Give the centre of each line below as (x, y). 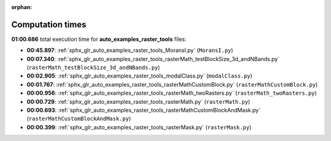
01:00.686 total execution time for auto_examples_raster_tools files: (99, 39)
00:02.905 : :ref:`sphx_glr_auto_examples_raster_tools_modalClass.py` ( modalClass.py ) (139, 76)
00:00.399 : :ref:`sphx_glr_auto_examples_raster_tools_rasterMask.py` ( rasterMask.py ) (139, 127)
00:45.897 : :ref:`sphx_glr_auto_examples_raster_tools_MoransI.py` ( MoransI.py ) (130, 50)
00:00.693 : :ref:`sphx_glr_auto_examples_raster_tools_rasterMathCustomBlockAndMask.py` (143, 110)
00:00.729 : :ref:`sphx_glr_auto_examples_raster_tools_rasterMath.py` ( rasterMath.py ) (139, 101)
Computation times (49, 24)
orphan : (22, 7)
